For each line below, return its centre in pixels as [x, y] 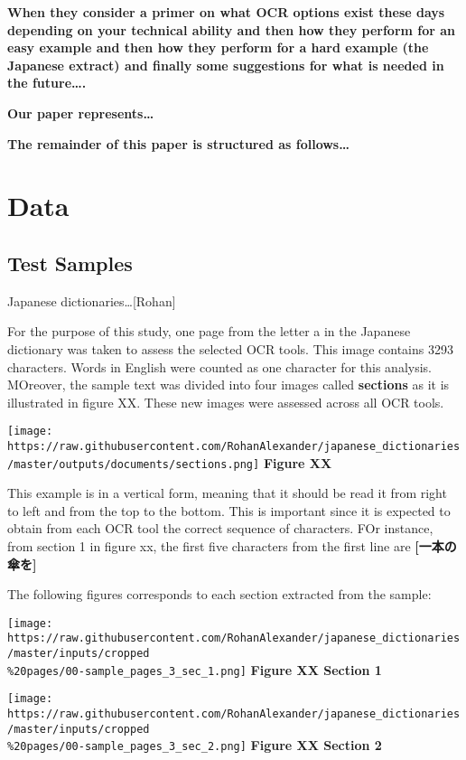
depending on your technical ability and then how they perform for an [232, 29]
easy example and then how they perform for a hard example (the [218, 47]
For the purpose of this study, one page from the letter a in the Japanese [209, 331]
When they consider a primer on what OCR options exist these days [226, 12]
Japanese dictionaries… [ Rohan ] [92, 300]
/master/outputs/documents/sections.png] [134, 464]
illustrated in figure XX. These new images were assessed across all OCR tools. [226, 402]
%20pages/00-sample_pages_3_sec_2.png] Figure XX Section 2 [195, 745]
